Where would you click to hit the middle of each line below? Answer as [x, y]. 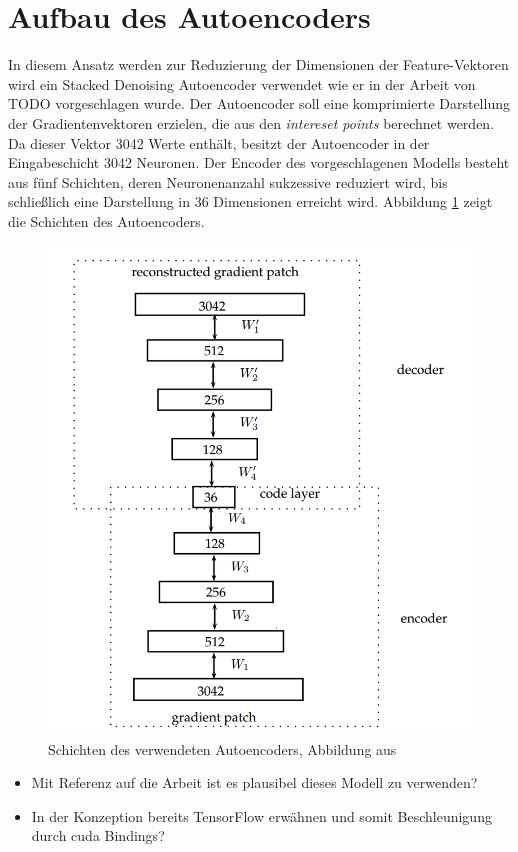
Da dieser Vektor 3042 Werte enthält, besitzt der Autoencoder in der [219, 142]
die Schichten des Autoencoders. [106, 220]
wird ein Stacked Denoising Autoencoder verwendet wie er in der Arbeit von [242, 83]
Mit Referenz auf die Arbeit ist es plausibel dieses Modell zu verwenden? [254, 782]
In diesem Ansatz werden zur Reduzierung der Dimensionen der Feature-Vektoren [258, 64]
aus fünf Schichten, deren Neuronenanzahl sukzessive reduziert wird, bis [228, 181]
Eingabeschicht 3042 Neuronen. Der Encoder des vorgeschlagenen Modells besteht [259, 162]
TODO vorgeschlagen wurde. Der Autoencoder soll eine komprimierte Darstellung [259, 103]
